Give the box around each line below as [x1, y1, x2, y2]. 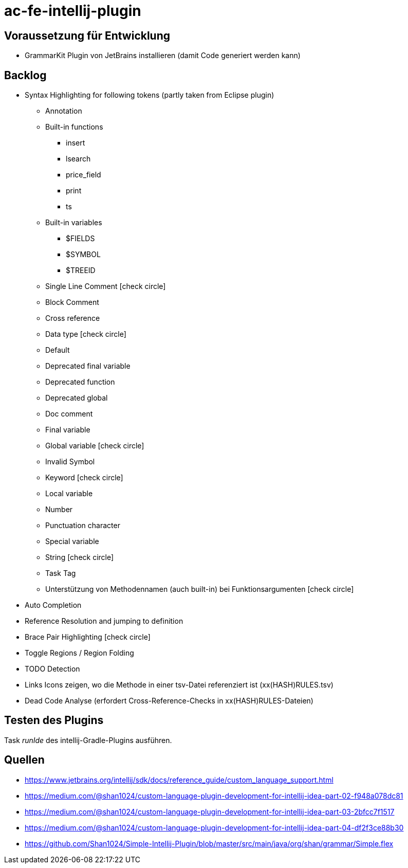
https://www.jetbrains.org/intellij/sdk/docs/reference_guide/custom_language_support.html [25, 775, 333, 784]
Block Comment [45, 298, 99, 307]
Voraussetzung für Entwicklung [4, 29, 171, 42]
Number [45, 505, 73, 514]
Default [45, 346, 70, 355]
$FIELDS [66, 234, 95, 243]
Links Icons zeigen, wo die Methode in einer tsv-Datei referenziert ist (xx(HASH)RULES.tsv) [25, 680, 333, 690]
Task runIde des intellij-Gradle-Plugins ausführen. [4, 735, 172, 745]
